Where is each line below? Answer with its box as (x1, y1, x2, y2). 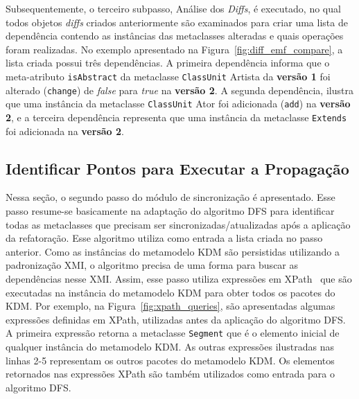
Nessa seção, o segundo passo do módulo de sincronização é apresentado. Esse (6, 190, 335, 204)
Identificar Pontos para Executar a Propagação (6, 157, 349, 179)
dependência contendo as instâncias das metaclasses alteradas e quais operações (6, 28, 344, 43)
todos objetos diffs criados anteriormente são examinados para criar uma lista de (6, 15, 348, 29)
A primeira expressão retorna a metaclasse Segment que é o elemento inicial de (6, 326, 340, 340)
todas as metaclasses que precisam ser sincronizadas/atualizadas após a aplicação (6, 217, 351, 231)
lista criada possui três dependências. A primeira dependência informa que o (6, 55, 330, 70)
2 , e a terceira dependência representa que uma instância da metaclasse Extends (6, 109, 347, 124)
